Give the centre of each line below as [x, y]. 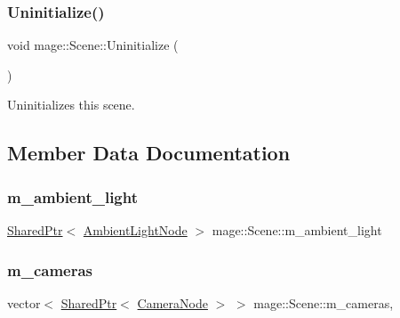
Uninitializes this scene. [71, 105]
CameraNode [172, 302]
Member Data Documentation [149, 153]
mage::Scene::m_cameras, [324, 302]
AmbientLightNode [135, 230]
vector [24, 302]
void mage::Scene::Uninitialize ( [93, 45]
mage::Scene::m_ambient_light [297, 230]
